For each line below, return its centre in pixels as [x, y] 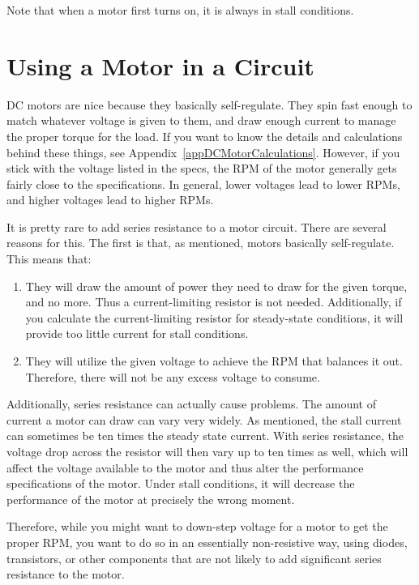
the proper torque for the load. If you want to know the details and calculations [205, 136]
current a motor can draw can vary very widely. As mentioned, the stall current [204, 419]
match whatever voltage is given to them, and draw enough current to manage [201, 120]
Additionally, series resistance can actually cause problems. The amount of [191, 404]
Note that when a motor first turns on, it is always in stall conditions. [180, 10]
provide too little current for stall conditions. [137, 333]
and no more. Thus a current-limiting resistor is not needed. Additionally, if [214, 302]
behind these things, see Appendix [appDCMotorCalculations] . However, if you [203, 152]
